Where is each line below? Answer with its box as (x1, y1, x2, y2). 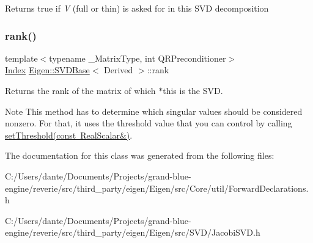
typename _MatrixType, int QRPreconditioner (49, 51, 226, 64)
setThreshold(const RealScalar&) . (5, 128, 133, 141)
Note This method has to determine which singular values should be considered (5, 104, 303, 117)
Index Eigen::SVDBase (5, 63, 90, 76)
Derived (104, 63, 133, 76)
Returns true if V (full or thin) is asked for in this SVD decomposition (5, 2, 269, 14)
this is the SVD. (163, 84, 223, 96)
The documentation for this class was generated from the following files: (5, 149, 274, 162)
